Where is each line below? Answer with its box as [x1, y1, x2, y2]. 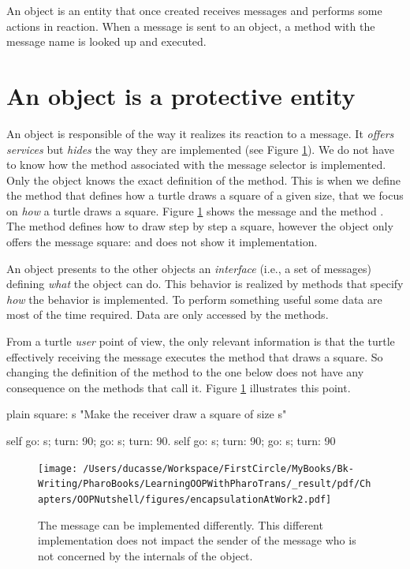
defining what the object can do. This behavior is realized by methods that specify [6, 275, 404, 292]
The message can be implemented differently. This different [38, 516, 323, 533]
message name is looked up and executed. [6, 33, 207, 50]
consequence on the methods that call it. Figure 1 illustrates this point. [6, 379, 351, 395]
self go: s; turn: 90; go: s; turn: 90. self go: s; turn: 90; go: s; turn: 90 [6, 432, 336, 448]
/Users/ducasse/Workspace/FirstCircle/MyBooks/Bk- [83, 462, 354, 474]
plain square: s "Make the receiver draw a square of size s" [6, 406, 287, 422]
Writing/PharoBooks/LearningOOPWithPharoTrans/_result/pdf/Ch [38, 478, 371, 490]
